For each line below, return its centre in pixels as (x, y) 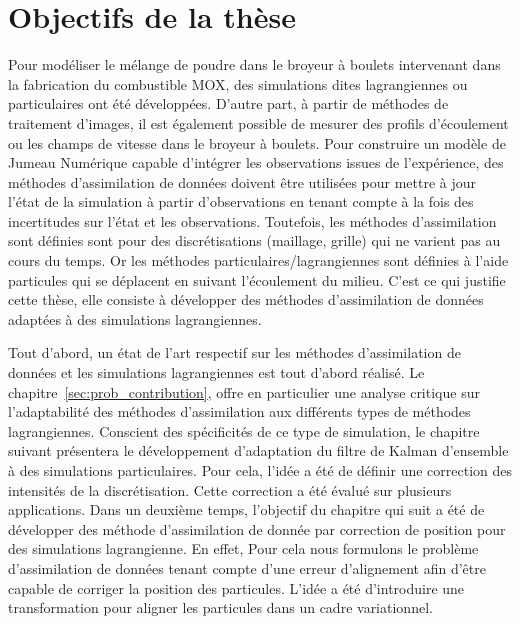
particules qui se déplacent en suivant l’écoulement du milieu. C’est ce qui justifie (257, 279)
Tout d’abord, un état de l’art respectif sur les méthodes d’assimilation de (234, 352)
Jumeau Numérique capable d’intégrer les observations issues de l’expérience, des (256, 162)
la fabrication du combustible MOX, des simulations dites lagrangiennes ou (238, 83)
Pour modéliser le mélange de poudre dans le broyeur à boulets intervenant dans (254, 64)
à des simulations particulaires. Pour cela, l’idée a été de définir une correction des (260, 470)
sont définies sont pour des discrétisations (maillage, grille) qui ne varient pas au (254, 240)
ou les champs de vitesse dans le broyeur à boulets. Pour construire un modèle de (257, 142)
